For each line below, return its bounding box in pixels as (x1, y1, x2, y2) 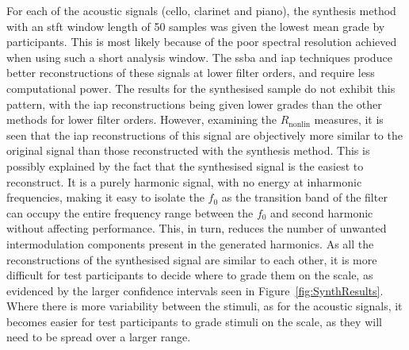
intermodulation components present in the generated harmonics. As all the (6, 235, 374, 252)
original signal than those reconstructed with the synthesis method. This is (6, 142, 370, 159)
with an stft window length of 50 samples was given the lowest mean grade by (6, 17, 385, 34)
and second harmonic (270, 204, 373, 221)
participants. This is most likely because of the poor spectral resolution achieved (6, 33, 397, 50)
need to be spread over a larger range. (6, 329, 191, 345)
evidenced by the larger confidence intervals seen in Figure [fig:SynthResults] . (6, 282, 384, 298)
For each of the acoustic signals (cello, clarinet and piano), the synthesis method (6, 2, 396, 18)
